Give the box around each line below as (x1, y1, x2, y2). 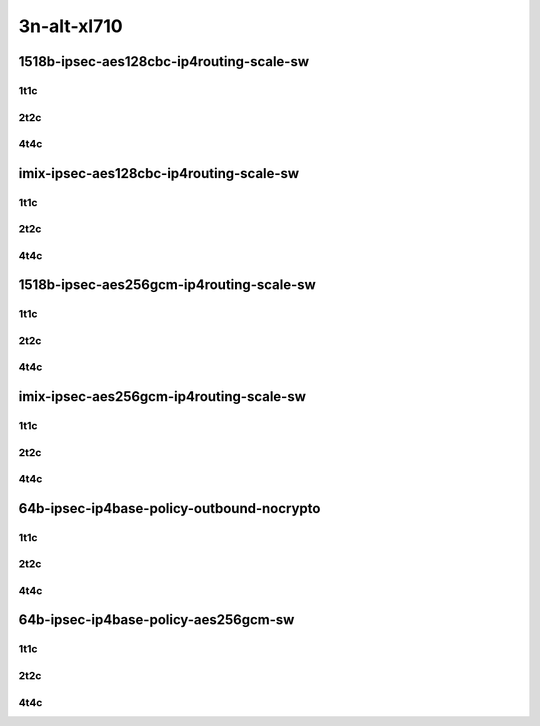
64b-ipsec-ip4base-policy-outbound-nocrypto (18, 500, 321, 517)
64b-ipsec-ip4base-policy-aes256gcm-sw (18, 611, 295, 629)
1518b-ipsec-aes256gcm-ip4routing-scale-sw (18, 276, 317, 294)
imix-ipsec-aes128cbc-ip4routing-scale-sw (18, 165, 300, 182)
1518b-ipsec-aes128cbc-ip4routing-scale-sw (18, 53, 310, 70)
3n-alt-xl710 (18, 15, 124, 37)
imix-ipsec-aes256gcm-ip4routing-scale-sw (18, 388, 307, 405)
